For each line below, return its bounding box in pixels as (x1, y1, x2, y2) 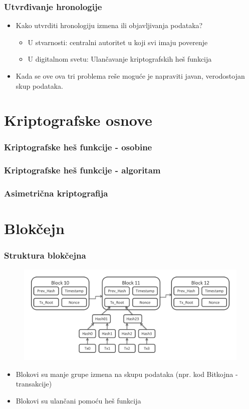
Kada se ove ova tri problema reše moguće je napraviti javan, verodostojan (16, 71, 245, 81)
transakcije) (16, 378, 52, 389)
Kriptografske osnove (4, 110, 152, 130)
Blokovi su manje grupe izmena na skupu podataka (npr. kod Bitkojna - (16, 368, 238, 379)
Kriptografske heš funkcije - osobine (4, 141, 152, 153)
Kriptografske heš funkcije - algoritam (4, 164, 161, 176)
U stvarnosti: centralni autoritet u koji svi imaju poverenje (28, 37, 208, 47)
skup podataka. (16, 80, 64, 91)
